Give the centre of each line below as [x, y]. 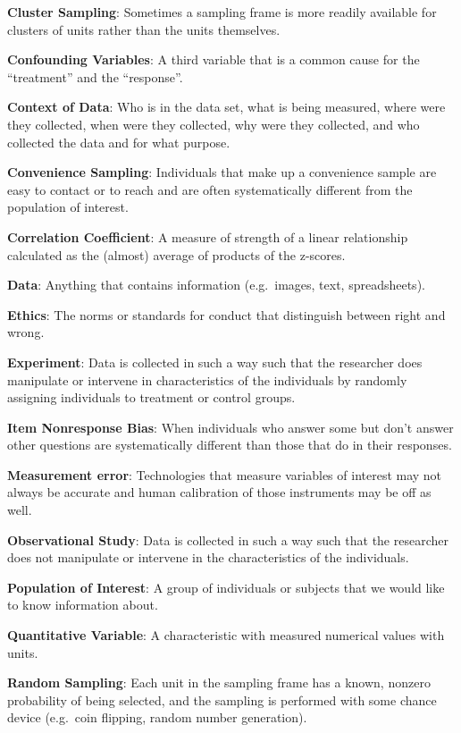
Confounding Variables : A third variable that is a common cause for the [214, 59]
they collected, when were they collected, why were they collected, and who [214, 124]
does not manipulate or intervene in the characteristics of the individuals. [208, 557]
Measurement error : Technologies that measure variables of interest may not [225, 474]
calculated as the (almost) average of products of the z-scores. [176, 254]
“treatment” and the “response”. [95, 76]
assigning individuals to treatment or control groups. [151, 397]
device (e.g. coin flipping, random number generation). [157, 717]
